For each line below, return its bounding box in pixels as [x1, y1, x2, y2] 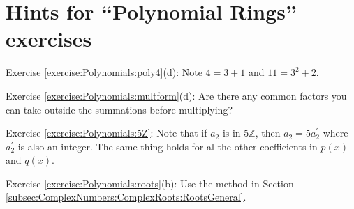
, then [255, 125, 281, 140]
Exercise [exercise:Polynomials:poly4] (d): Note [6, 65, 202, 79]
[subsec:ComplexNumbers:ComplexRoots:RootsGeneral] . [6, 189, 246, 204]
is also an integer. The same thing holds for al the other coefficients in [17, 139, 318, 153]
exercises [6, 24, 92, 53]
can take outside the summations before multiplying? [6, 102, 233, 116]
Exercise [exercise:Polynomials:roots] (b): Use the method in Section [6, 176, 294, 190]
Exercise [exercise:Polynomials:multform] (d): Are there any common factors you [6, 88, 347, 102]
